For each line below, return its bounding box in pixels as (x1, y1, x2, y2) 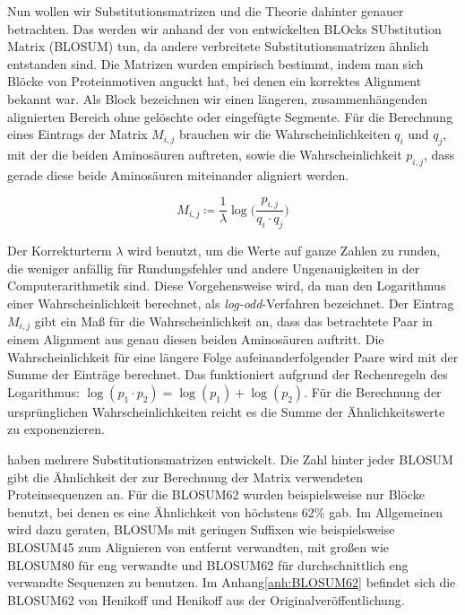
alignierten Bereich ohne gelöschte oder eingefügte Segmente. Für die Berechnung (7, 107, 453, 126)
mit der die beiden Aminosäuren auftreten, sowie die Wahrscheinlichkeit (7, 144, 402, 163)
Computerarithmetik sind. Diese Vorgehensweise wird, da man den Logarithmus (7, 276, 446, 295)
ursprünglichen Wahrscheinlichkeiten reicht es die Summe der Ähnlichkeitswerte (7, 402, 445, 420)
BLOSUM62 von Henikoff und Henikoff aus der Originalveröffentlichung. (7, 590, 405, 609)
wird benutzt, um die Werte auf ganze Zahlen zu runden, (127, 241, 441, 260)
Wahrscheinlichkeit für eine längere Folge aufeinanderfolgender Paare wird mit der (7, 347, 459, 366)
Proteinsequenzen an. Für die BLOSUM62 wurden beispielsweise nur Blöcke (7, 485, 425, 504)
